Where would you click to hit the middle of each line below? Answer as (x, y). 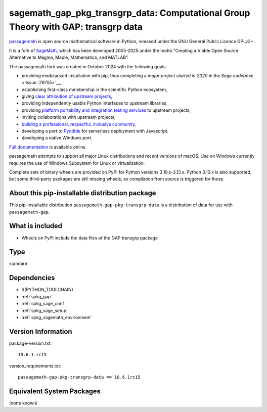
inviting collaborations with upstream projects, (68, 117)
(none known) (23, 403)
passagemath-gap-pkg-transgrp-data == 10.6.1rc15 (79, 377)
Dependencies (32, 278)
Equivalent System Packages (55, 391)
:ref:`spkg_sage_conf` (44, 304)
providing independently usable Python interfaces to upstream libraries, (95, 103)
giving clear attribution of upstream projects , (67, 96)
